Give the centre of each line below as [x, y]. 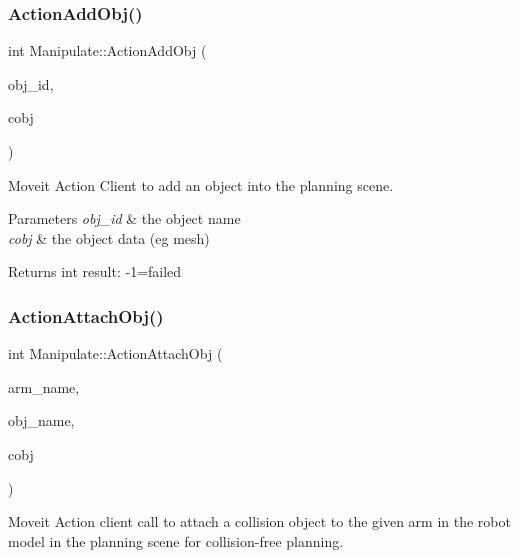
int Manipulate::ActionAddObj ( [107, 50]
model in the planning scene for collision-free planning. [176, 540]
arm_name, [44, 386]
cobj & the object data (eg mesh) [109, 237]
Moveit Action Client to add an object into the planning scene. [201, 184]
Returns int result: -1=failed [95, 271]
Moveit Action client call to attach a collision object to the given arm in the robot [259, 521]
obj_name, [41, 420]
